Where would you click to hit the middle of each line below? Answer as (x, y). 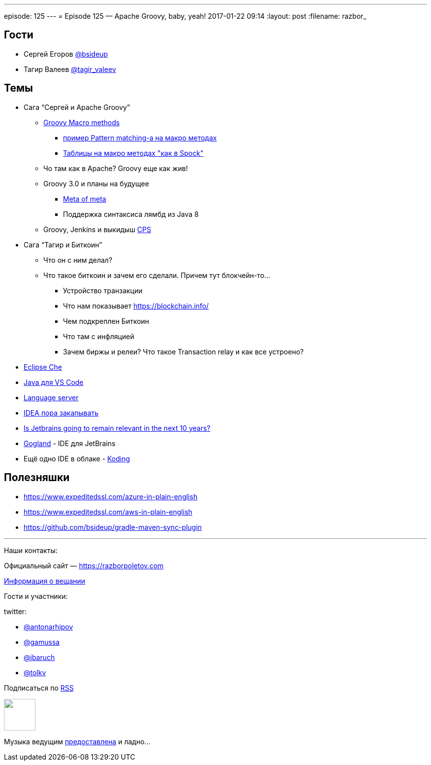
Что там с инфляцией (99, 336)
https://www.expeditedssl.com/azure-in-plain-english (111, 496)
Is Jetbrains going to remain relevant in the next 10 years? (117, 428)
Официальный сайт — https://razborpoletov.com (84, 565)
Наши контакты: (31, 550)
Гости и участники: (36, 596)
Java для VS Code (54, 382)
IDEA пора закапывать (61, 413)
